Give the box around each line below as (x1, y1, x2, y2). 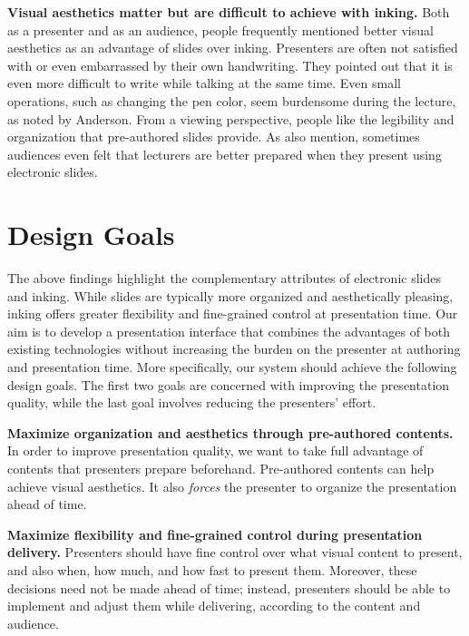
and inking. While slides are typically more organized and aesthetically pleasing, (7, 286, 454, 305)
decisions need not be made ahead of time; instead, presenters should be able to (7, 578, 451, 597)
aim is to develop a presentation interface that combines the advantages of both (7, 321, 451, 340)
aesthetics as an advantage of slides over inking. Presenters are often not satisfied (7, 38, 458, 57)
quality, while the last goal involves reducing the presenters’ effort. (7, 393, 376, 412)
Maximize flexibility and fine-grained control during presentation (7, 524, 423, 543)
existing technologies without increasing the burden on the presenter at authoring (7, 339, 461, 358)
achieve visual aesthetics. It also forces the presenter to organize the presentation (7, 476, 457, 495)
